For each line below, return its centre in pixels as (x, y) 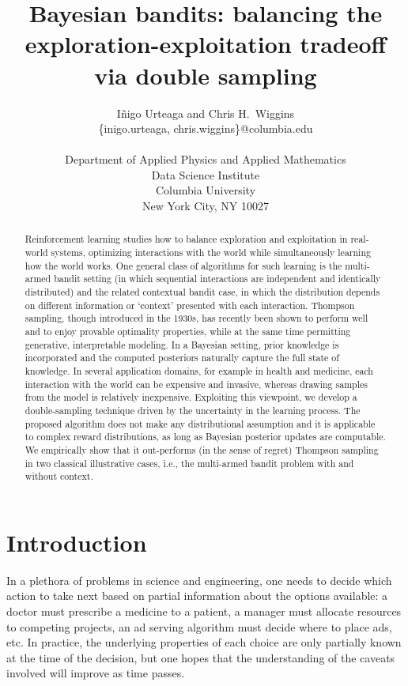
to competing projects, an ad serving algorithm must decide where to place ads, (199, 626)
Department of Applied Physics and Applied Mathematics (206, 159)
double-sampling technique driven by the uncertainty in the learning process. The (193, 410)
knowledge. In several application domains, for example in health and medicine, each (199, 371)
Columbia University (206, 190)
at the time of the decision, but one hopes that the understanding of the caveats (201, 657)
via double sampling (206, 75)
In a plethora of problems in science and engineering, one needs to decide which (199, 580)
